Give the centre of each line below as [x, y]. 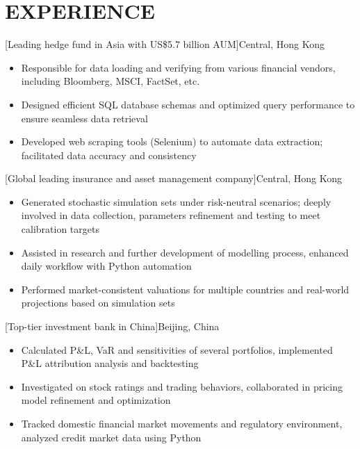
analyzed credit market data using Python [111, 437]
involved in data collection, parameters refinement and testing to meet [171, 215]
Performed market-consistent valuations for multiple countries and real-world [185, 289]
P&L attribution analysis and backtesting [110, 363]
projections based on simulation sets [98, 303]
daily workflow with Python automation [106, 266]
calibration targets [60, 229]
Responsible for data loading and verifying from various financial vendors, [178, 67]
